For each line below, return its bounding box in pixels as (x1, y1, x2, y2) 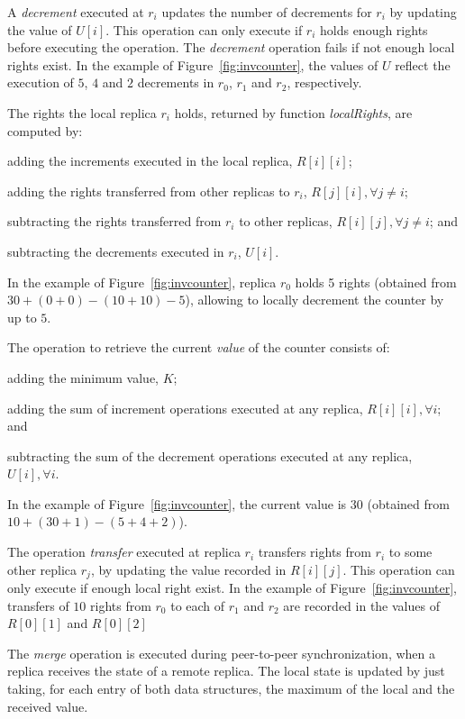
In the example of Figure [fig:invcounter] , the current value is (7, 494, 347, 513)
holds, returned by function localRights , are (174, 103, 413, 122)
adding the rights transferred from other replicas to (7, 181, 290, 200)
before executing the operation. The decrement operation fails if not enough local (7, 38, 455, 57)
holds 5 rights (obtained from (295, 272, 457, 291)
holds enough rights (320, 20, 428, 39)
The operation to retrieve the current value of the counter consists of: (7, 338, 390, 357)
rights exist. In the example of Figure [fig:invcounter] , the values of (7, 55, 378, 74)
